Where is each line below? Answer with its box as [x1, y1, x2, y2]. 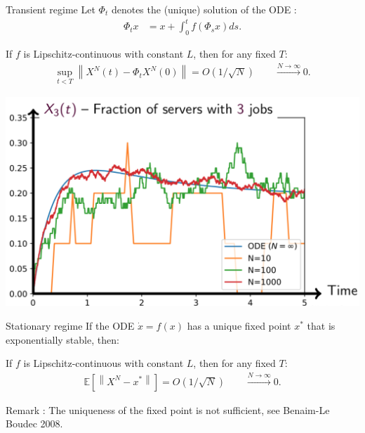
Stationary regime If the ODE [6, 318, 135, 332]
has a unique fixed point [187, 318, 291, 332]
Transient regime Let [6, 2, 95, 16]
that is [307, 318, 336, 332]
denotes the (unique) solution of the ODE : [111, 2, 297, 16]
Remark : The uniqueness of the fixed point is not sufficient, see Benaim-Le [6, 402, 330, 417]
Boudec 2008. [6, 416, 63, 431]
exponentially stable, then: [6, 332, 119, 347]
